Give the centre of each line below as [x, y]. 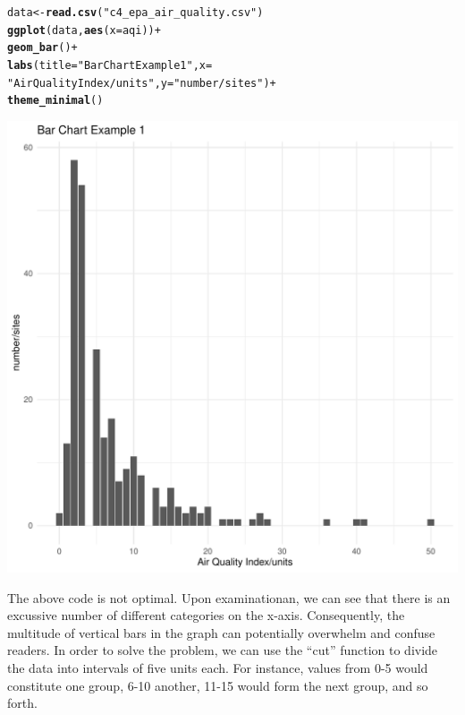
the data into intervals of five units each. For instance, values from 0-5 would [218, 667]
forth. [22, 703]
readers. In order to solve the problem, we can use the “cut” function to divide [223, 650]
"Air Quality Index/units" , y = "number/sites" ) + [142, 83]
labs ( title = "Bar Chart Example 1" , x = [110, 65]
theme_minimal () [55, 101]
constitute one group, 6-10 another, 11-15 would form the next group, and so [218, 685]
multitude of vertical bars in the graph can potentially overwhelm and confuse [221, 632]
